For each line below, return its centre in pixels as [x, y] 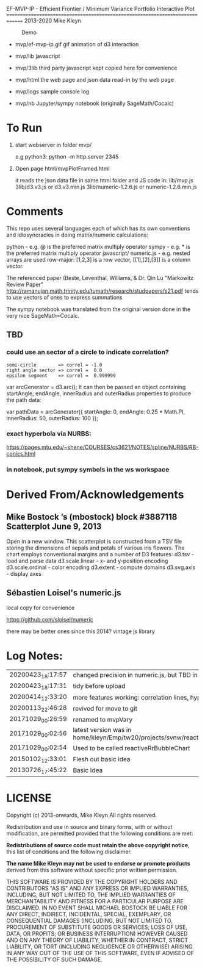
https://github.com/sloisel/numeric [50, 619]
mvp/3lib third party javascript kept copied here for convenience [96, 68]
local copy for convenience [41, 608]
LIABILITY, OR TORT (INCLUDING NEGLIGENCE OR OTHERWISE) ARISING [100, 946]
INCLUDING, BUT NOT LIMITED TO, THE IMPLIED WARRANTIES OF [91, 895]
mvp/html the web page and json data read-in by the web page [94, 80]
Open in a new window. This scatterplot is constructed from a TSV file [94, 541]
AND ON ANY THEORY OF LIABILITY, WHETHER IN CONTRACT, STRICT [97, 940]
